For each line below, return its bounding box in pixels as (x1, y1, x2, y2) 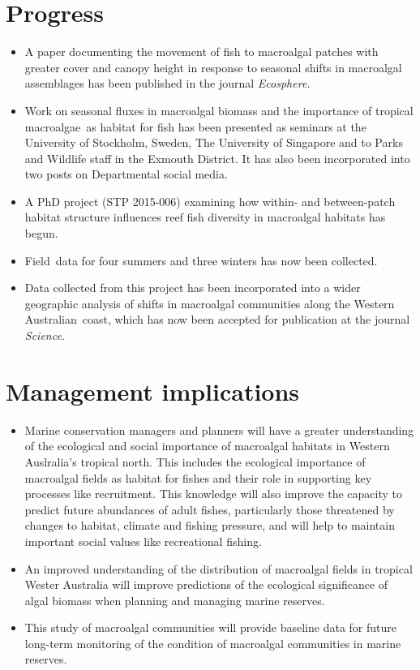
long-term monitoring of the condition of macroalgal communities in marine (24, 634, 401, 651)
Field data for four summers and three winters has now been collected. (24, 251, 378, 268)
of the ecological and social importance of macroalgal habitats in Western (24, 437, 390, 454)
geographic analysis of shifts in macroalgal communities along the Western (24, 294, 395, 311)
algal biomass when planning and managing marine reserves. (24, 591, 325, 608)
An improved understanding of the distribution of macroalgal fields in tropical (24, 560, 413, 577)
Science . (24, 327, 65, 344)
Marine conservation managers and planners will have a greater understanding (24, 421, 414, 438)
